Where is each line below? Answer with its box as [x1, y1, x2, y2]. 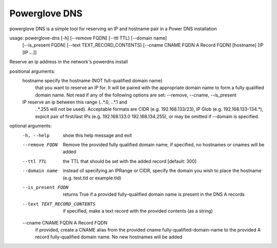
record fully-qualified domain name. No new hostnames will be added [35, 234, 183, 240]
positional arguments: [9, 68, 55, 74]
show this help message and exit [63, 132, 132, 138]
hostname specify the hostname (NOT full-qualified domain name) [22, 77, 163, 84]
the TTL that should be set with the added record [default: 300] [63, 158, 197, 164]
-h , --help [22, 132, 50, 138]
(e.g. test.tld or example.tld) [63, 175, 122, 181]
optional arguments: [9, 123, 52, 129]
